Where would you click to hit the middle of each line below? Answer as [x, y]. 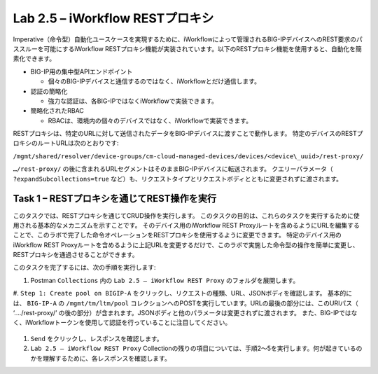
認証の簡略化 [49, 91]
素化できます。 [34, 59]
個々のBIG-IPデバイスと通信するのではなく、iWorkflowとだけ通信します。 [154, 81]
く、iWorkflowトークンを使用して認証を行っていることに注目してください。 [122, 323]
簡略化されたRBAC [57, 111]
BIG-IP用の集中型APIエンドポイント [82, 71]
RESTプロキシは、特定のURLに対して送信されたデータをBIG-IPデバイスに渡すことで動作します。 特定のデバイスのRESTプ [188, 134]
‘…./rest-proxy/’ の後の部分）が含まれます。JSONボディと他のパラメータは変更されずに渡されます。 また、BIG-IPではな [185, 313]
